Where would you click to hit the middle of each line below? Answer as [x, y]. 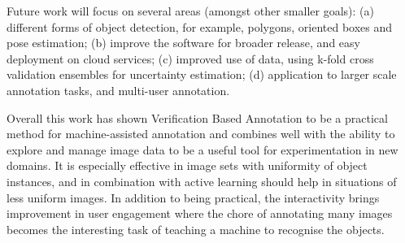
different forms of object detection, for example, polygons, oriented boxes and [200, 26]
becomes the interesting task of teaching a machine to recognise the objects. [196, 229]
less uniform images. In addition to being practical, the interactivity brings [193, 197]
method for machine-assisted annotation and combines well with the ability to [201, 134]
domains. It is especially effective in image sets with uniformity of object [187, 165]
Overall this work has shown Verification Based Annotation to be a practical [197, 117]
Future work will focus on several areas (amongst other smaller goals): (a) [190, 11]
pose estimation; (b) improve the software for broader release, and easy [183, 43]
